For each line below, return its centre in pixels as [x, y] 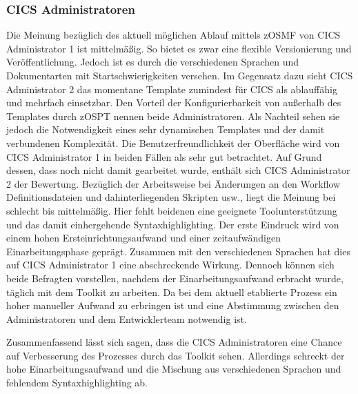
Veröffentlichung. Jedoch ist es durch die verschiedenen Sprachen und [153, 62]
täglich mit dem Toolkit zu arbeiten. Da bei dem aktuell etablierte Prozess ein [172, 292]
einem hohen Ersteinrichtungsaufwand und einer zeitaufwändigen [143, 238]
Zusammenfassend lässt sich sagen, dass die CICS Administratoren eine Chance [174, 342]
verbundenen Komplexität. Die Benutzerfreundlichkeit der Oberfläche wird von [173, 142]
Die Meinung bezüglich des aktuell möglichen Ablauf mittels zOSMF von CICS [173, 35]
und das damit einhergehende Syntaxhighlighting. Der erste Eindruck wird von [173, 224]
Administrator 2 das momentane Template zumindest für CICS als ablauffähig [172, 89]
